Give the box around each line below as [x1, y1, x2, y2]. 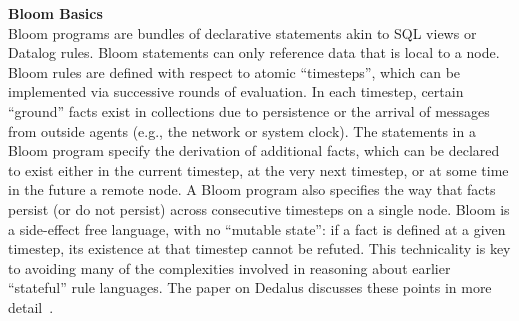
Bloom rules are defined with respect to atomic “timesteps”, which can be [8, 61, 461, 82]
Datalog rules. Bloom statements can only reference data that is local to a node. [8, 42, 500, 63]
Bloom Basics [8, 3, 103, 23]
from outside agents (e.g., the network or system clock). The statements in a [8, 120, 476, 141]
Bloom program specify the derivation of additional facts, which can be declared [8, 140, 500, 161]
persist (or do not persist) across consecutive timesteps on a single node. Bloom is [8, 198, 510, 219]
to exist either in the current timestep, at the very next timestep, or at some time [8, 159, 509, 180]
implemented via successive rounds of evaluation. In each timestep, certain [8, 81, 464, 102]
